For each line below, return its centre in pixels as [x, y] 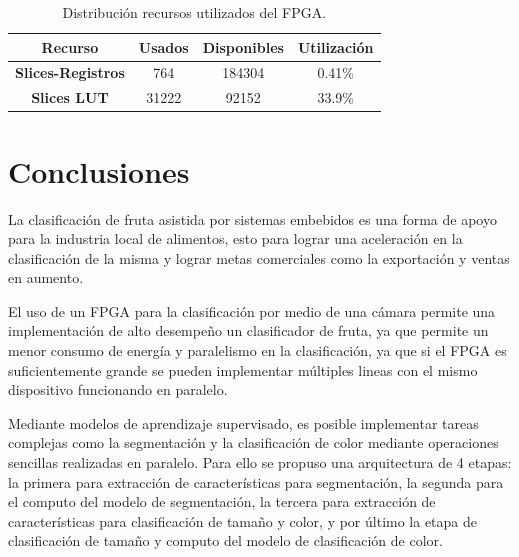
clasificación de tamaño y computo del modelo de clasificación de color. [225, 540]
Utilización [335, 46]
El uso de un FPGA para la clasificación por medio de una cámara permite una [252, 310]
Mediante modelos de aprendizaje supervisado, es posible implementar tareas [243, 422]
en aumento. [46, 277]
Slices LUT [70, 97]
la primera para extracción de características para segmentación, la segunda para [256, 481]
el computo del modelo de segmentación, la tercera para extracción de [222, 501]
